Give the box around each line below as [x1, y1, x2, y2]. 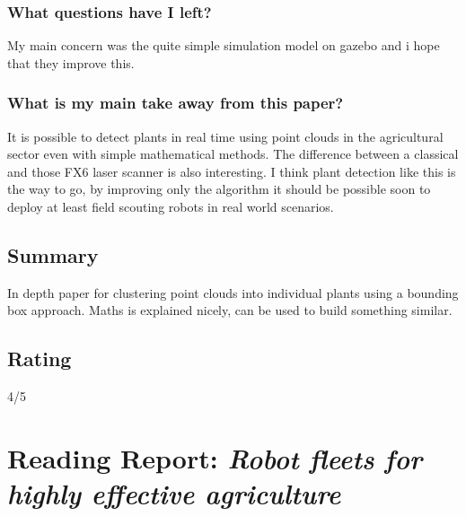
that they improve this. [7, 53, 135, 72]
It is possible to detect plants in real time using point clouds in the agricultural [7, 127, 444, 145]
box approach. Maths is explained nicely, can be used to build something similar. [7, 301, 453, 319]
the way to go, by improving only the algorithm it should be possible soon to [7, 179, 431, 198]
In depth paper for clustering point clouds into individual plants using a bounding [7, 283, 459, 302]
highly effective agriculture [7, 475, 341, 512]
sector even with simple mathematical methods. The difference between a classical [7, 144, 459, 163]
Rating [7, 345, 72, 372]
